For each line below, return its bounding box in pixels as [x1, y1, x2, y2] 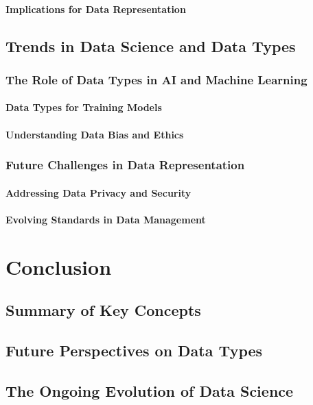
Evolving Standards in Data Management [5, 212, 206, 226]
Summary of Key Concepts [5, 299, 201, 321]
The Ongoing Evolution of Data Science [5, 380, 294, 401]
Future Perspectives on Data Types [5, 339, 263, 360]
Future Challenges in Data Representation [5, 156, 245, 173]
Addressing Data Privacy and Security [5, 185, 192, 199]
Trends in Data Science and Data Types [5, 35, 296, 56]
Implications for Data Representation [5, 1, 186, 16]
